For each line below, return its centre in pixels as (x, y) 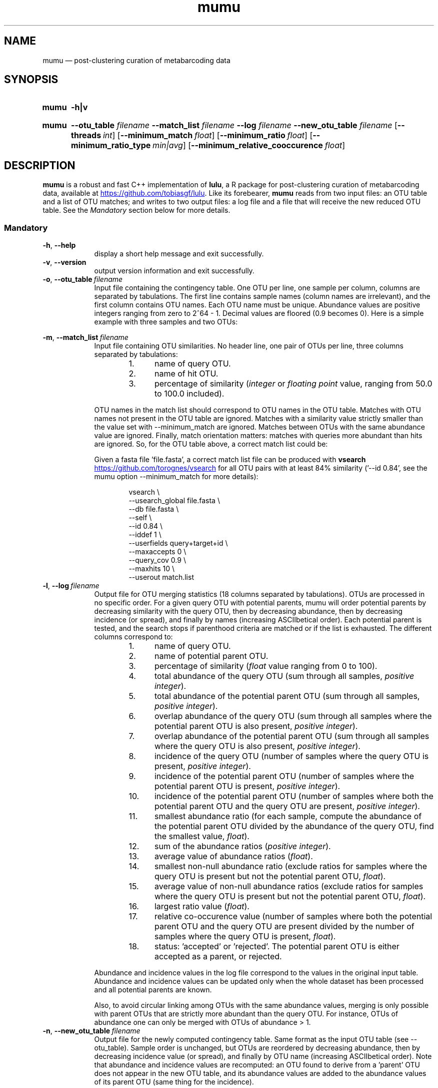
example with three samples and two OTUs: (166, 322)
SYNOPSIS (31, 80)
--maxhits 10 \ (151, 569)
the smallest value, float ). (202, 836)
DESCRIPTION (40, 165)
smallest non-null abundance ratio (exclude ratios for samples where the (291, 866)
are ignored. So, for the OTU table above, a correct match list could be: (211, 444)
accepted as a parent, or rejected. (218, 957)
